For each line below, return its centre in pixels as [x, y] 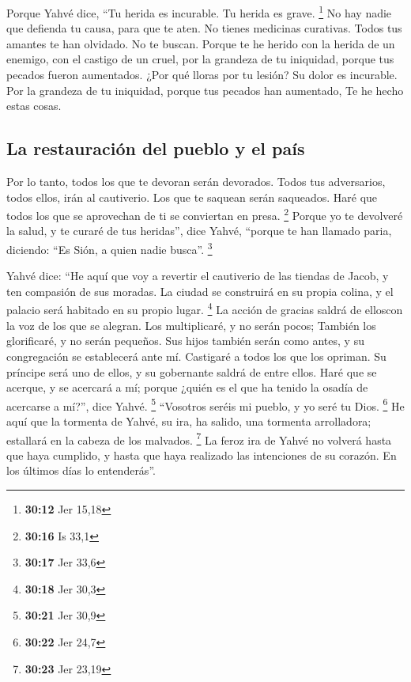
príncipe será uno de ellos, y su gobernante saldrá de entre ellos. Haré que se [192, 371]
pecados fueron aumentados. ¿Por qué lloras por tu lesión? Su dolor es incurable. [202, 75]
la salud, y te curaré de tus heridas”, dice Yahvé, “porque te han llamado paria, [199, 231]
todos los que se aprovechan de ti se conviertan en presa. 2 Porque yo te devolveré [205, 214]
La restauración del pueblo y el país [156, 148]
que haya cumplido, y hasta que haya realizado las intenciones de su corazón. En [202, 455]
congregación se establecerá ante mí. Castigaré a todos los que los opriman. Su [196, 356]
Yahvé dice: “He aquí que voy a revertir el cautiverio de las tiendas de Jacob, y [198, 276]
